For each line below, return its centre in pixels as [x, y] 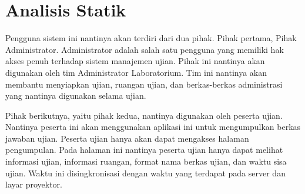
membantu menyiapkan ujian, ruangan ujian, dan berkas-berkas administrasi [144, 84]
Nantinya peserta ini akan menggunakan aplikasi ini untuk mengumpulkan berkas [153, 127]
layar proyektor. [34, 184]
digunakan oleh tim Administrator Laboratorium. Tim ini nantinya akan [136, 72]
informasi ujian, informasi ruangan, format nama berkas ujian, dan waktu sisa [146, 161]
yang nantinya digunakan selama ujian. [76, 96]
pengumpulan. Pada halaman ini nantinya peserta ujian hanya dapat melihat [144, 150]
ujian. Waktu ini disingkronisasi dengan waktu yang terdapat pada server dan [145, 173]
